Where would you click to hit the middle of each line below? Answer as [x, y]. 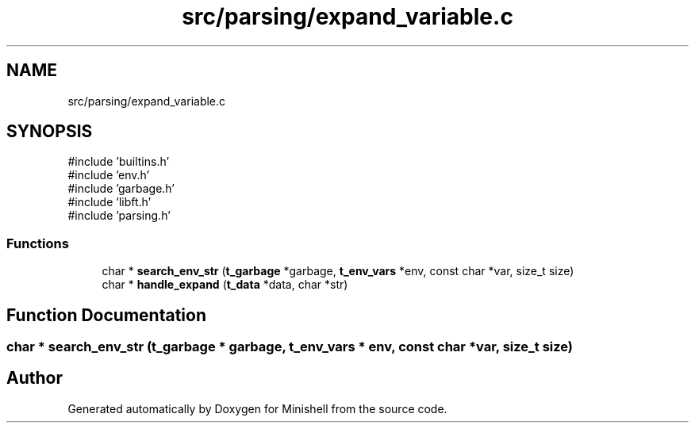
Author [35, 378]
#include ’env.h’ [109, 175]
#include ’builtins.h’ [119, 162]
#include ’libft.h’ [109, 202]
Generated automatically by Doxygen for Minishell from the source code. [257, 408]
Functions [38, 243]
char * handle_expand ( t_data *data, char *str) [225, 285]
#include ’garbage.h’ [121, 189]
